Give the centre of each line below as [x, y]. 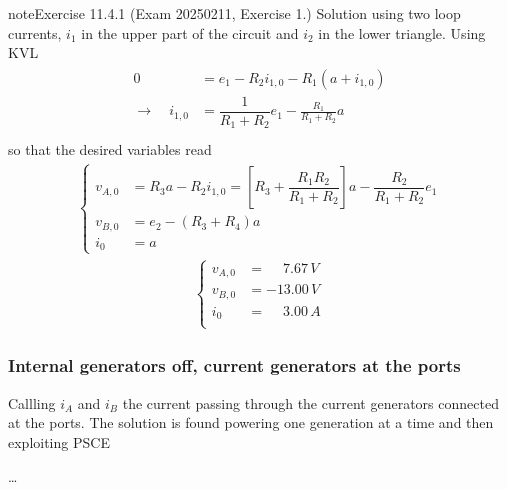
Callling [32, 402]
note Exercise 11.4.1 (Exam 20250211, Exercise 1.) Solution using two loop [234, 13]
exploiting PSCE [59, 441]
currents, [35, 32]
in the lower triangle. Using [402, 32]
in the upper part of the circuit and [190, 32]
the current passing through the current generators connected [310, 402]
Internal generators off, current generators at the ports [234, 365]
